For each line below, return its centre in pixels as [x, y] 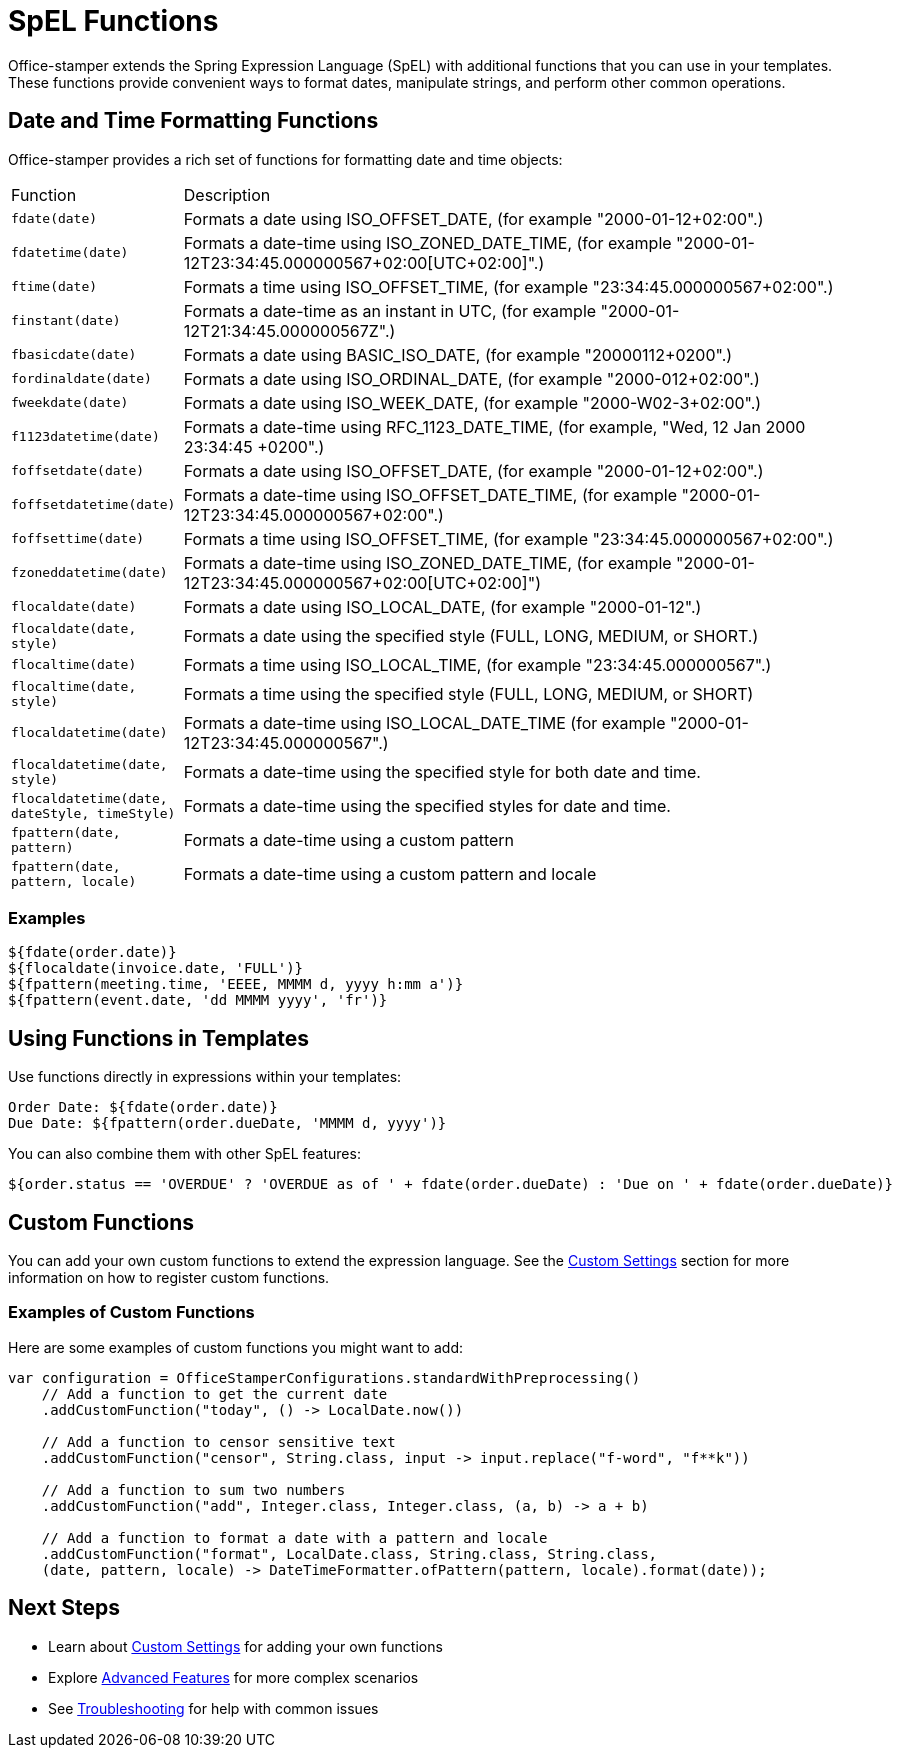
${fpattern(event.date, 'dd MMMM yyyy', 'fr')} [198, 1000]
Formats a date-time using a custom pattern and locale [390, 873]
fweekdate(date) [70, 403]
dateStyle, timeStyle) [93, 813]
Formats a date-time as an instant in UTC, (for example [390, 310]
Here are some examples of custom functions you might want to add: [235, 1347]
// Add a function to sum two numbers [193, 1489]
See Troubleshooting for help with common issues [213, 1708]
